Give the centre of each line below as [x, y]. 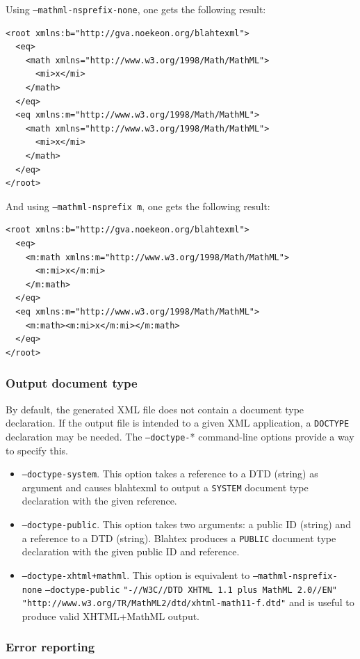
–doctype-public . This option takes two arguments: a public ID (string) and [186, 524]
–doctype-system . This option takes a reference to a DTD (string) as [170, 474]
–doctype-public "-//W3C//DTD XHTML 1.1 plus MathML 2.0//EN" [191, 590]
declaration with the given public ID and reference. [131, 551]
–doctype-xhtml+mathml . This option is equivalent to [136, 574]
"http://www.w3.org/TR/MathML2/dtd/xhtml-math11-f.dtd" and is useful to [188, 602]
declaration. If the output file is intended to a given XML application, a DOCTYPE [178, 423]
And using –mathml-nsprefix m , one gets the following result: [138, 206]
